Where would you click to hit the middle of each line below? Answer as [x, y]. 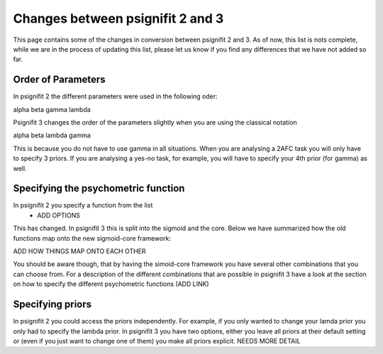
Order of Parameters [59, 80]
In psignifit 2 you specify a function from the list [83, 205]
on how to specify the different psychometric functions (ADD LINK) [111, 284]
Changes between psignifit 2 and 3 [118, 18]
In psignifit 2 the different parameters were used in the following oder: [115, 96]
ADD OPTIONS [59, 215]
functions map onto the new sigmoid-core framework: [92, 238]
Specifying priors [52, 304]
